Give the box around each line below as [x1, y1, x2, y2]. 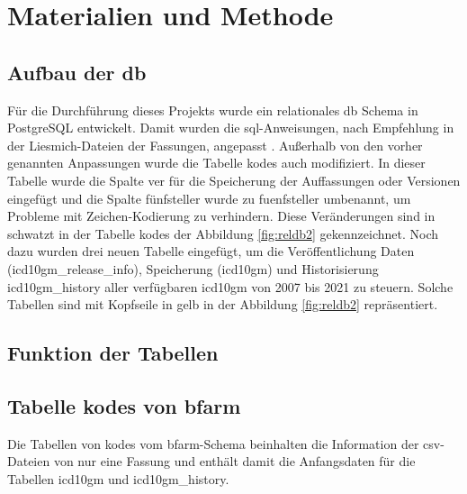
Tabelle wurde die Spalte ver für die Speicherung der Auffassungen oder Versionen [7, 170, 461, 189]
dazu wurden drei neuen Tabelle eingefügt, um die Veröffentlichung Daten [7, 242, 415, 261]
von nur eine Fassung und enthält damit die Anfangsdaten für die [53, 452, 416, 471]
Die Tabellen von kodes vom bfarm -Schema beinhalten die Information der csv [7, 434, 441, 453]
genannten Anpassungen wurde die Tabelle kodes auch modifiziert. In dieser [7, 153, 426, 172]
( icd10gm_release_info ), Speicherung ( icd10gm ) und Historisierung [7, 259, 379, 278]
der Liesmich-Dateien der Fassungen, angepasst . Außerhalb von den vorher [7, 135, 423, 154]
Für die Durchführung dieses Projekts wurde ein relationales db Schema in [7, 100, 418, 119]
